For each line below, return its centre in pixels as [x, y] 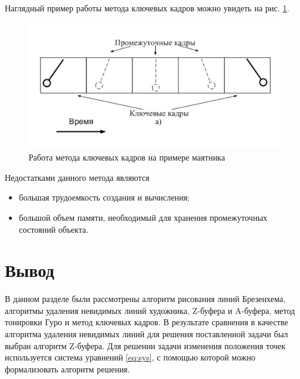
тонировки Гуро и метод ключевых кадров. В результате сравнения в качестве [146, 322]
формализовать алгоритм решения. [67, 369]
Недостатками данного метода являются [77, 177]
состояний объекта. [54, 229]
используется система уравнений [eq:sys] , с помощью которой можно [130, 357]
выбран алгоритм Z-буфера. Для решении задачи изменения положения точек [145, 345]
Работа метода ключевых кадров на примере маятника [127, 157]
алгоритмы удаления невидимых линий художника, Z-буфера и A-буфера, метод [150, 310]
